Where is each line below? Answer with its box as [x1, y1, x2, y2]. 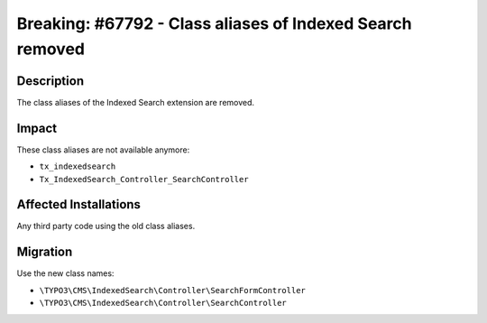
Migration [16, 245, 73, 260]
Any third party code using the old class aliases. [16, 221, 196, 232]
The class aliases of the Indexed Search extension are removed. [16, 97, 255, 107]
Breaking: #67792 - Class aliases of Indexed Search [16, 14, 412, 33]
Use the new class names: [16, 268, 115, 279]
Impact [16, 120, 58, 135]
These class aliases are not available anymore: [16, 144, 190, 155]
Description [16, 73, 85, 88]
